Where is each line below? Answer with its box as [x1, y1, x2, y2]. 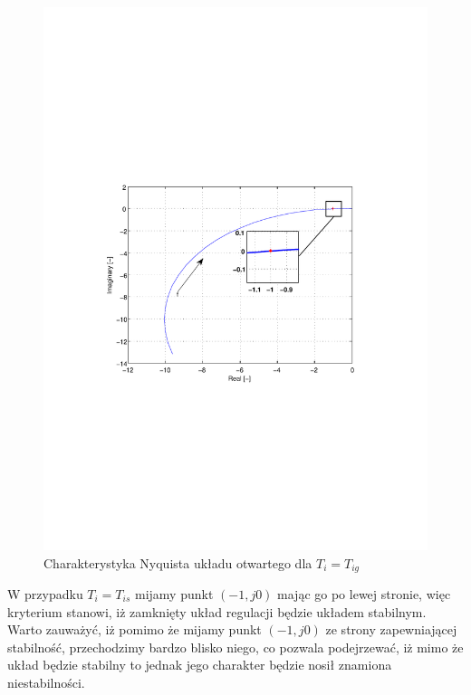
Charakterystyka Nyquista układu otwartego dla [43, 553, 312, 572]
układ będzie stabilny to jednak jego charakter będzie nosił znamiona [7, 655, 392, 674]
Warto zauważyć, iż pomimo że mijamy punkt [7, 620, 262, 639]
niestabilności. [7, 672, 85, 691]
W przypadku [7, 584, 83, 603]
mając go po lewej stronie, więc [277, 584, 451, 603]
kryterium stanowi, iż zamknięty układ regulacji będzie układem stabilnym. [7, 602, 427, 621]
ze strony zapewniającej [325, 620, 457, 639]
